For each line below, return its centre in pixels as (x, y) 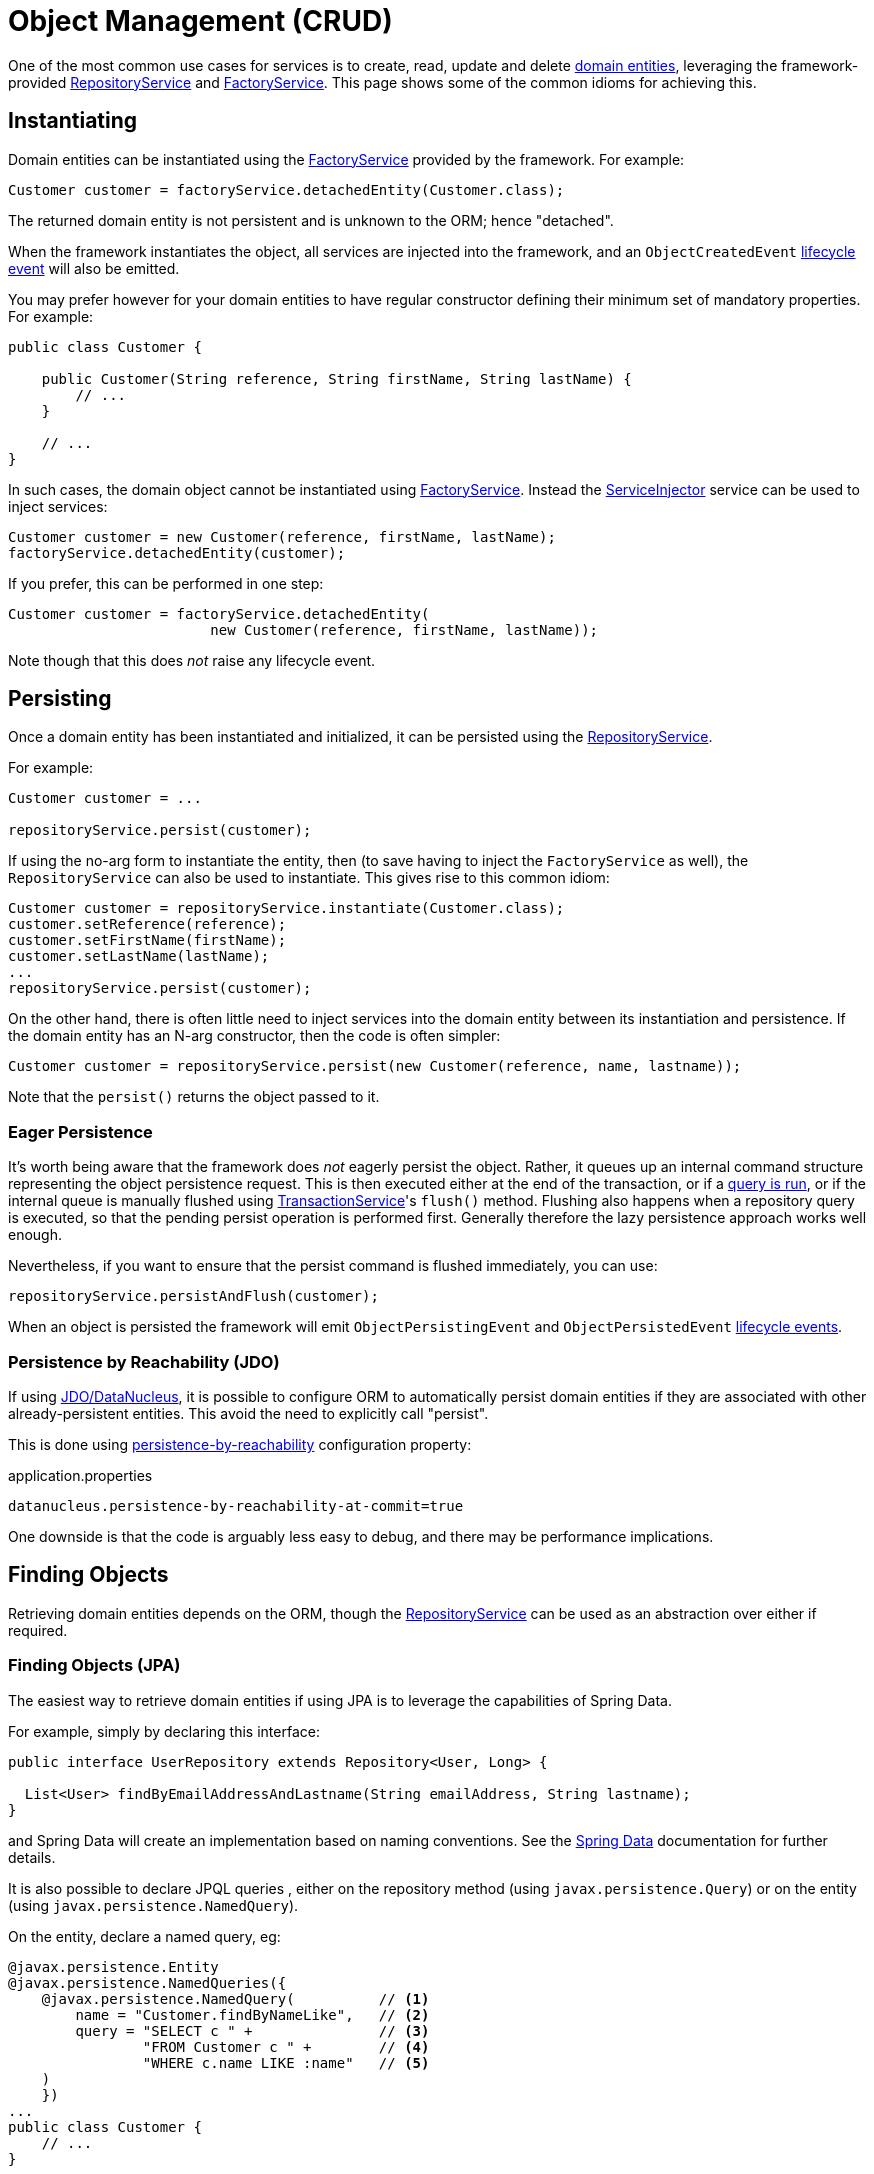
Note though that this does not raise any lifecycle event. (192, 660)
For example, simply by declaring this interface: (164, 1731)
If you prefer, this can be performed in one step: (166, 583)
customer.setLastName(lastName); (139, 956)
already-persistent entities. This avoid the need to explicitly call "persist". (248, 1413)
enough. (35, 1235)
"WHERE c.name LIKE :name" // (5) (286, 2062)
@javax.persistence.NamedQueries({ (147, 1982)
